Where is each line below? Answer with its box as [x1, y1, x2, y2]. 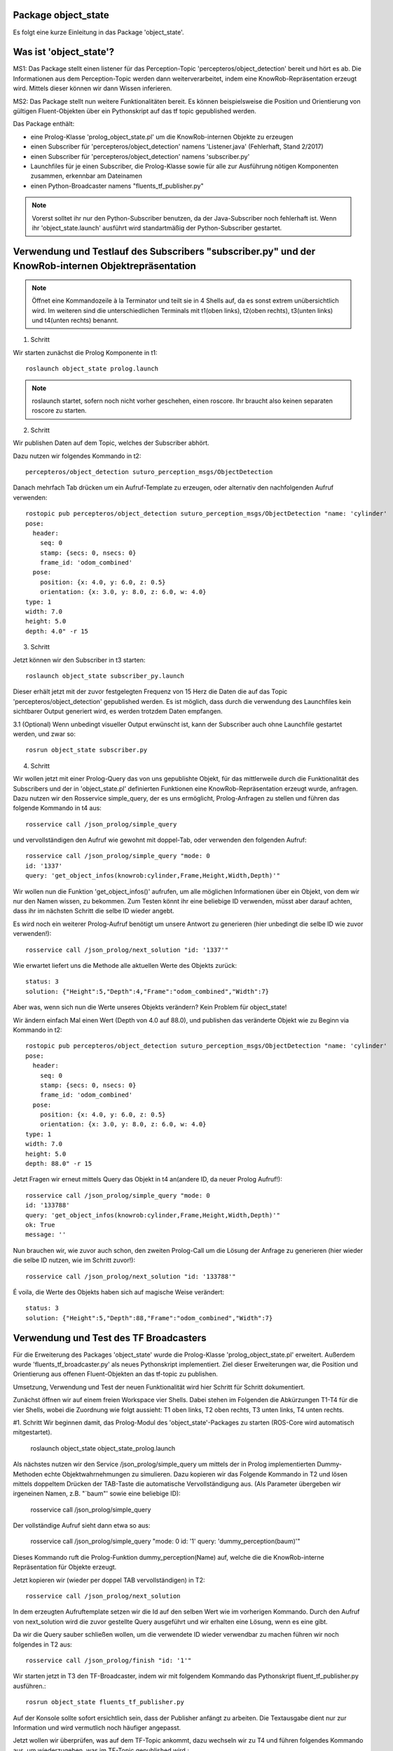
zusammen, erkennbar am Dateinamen [30, 172, 143, 180]
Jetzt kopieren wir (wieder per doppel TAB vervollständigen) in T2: [13, 1576, 205, 1584]
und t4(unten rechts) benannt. [32, 316, 119, 325]
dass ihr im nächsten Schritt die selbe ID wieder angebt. [13, 907, 174, 915]
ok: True [25, 1221, 55, 1229]
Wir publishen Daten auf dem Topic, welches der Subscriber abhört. [13, 438, 209, 448]
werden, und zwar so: [13, 729, 76, 738]
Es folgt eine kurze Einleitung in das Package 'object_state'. [13, 28, 185, 36]
